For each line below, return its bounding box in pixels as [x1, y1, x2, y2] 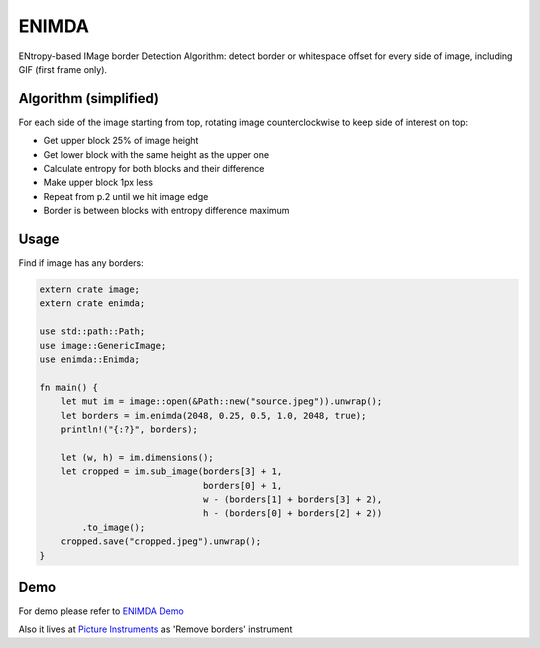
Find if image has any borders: [18, 257, 144, 269]
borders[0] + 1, [202, 480, 283, 491]
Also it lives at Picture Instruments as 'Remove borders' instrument [18, 623, 293, 635]
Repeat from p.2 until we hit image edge [43, 190, 209, 202]
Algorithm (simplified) [18, 90, 160, 107]
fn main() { [39, 381, 99, 393]
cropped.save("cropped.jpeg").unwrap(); [60, 536, 262, 547]
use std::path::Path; [39, 326, 146, 337]
